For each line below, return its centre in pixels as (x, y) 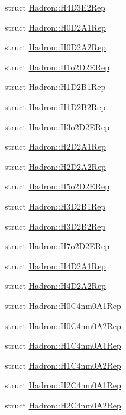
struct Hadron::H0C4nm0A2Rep (63, 325)
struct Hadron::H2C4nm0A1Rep (63, 385)
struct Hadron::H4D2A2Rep (55, 286)
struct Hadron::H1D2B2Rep (55, 106)
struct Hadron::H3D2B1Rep (55, 206)
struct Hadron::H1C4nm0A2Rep (63, 365)
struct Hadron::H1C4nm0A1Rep (63, 345)
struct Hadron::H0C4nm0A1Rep (63, 305)
